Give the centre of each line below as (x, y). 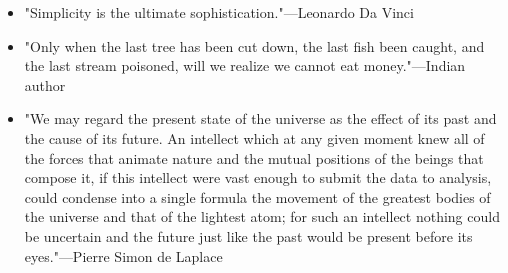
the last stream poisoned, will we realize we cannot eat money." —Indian (245, 65)
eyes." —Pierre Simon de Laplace (123, 255)
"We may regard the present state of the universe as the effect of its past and (260, 118)
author (45, 84)
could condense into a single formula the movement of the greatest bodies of (257, 196)
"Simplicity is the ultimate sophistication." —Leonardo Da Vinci (219, 12)
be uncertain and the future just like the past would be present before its (248, 235)
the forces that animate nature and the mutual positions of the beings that (254, 157)
